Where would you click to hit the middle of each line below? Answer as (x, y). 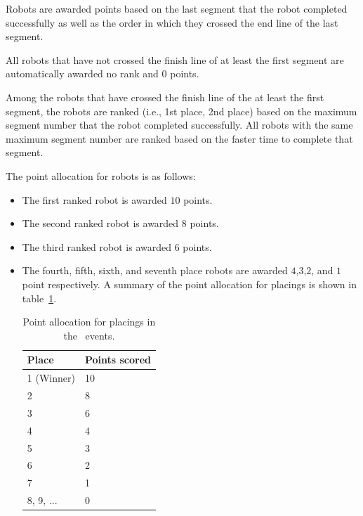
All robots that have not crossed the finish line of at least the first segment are (175, 59)
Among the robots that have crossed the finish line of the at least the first (165, 97)
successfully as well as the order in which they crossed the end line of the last (172, 22)
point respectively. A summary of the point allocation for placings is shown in (189, 284)
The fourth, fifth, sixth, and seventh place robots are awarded (155, 270)
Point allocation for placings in (89, 322)
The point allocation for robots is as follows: (101, 175)
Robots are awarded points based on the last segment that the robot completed (177, 8)
